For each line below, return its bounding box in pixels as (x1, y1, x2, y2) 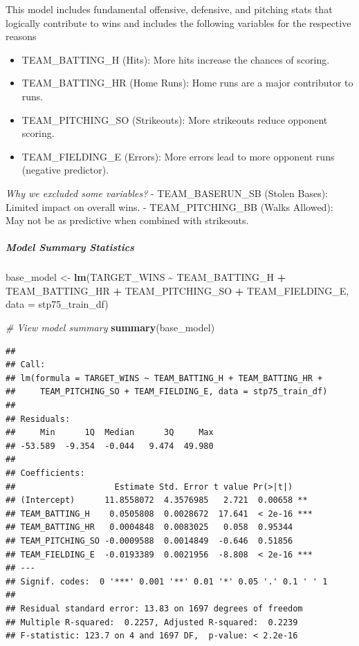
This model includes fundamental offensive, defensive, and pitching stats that (6, 2, 333, 16)
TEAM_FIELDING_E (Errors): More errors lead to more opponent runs (21, 149, 335, 163)
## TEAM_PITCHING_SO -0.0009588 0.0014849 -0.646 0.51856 (6, 535, 293, 546)
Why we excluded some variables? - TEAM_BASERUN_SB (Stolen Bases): (6, 185, 329, 200)
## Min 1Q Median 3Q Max (6, 427, 214, 438)
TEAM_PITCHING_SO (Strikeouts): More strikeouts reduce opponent (21, 112, 328, 127)
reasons (6, 29, 37, 44)
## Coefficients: (6, 468, 85, 478)
